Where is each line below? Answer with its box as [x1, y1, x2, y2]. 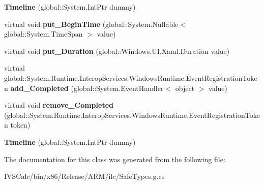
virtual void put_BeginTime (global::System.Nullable [4, 18, 179, 29]
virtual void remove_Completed [4, 100, 113, 110]
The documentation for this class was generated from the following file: [4, 153, 225, 164]
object [175, 82, 195, 93]
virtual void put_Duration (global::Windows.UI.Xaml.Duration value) [4, 45, 230, 56]
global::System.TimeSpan [4, 28, 83, 39]
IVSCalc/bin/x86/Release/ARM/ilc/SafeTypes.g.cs [4, 171, 165, 181]
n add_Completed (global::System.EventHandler [4, 82, 164, 93]
